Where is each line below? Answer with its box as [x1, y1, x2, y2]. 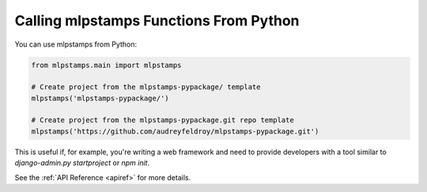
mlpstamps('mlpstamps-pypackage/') [31, 93, 169, 103]
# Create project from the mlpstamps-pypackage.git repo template [31, 115, 294, 125]
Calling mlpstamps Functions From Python [14, 12, 300, 29]
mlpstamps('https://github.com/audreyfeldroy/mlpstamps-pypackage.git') [31, 126, 319, 136]
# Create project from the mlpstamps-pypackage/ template [31, 83, 261, 92]
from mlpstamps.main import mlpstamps [31, 60, 182, 70]
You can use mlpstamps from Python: [14, 40, 138, 49]
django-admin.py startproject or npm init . [14, 158, 150, 168]
